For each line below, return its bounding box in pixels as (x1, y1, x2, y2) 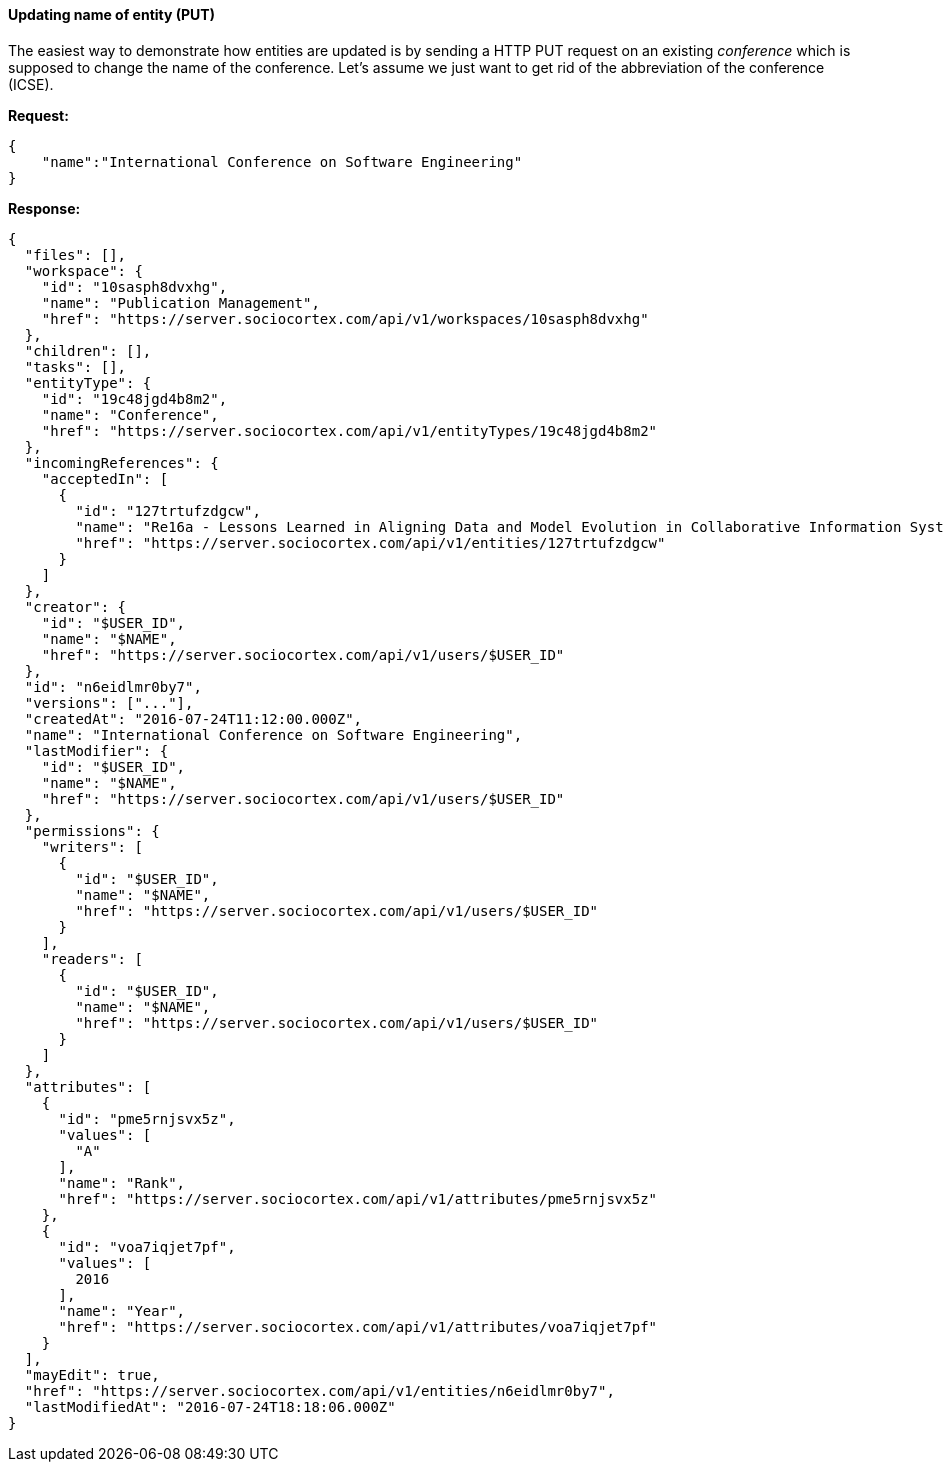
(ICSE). (8, 75, 54, 93)
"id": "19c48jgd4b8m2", (41, 390, 228, 407)
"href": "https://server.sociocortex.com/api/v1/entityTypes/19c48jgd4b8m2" (41, 422, 658, 439)
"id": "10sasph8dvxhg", (41, 278, 228, 295)
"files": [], (24, 246, 127, 263)
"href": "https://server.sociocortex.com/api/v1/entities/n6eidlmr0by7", (24, 1382, 615, 1399)
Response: (8, 199, 81, 217)
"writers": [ (41, 838, 143, 855)
